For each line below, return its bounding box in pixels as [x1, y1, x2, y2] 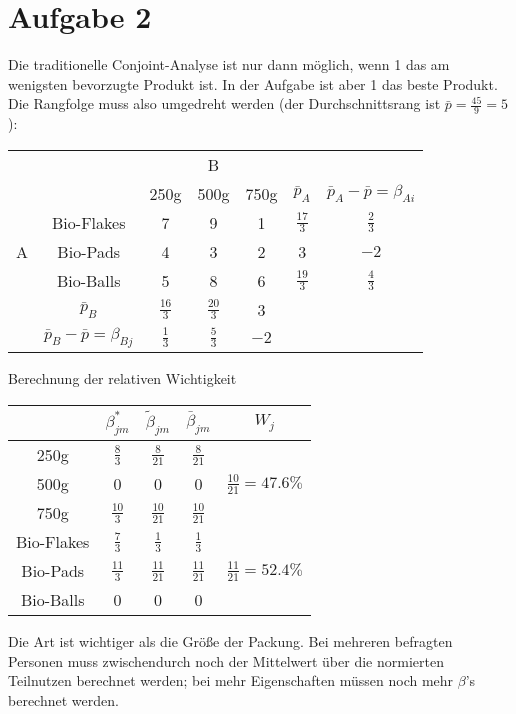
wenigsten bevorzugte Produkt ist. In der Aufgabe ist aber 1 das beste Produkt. [8, 73, 498, 94]
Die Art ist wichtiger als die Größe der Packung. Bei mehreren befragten [8, 631, 453, 652]
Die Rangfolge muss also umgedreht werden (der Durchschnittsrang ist [8, 93, 441, 114]
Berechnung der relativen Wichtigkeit [8, 367, 237, 388]
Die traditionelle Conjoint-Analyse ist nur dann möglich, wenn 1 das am [8, 54, 450, 75]
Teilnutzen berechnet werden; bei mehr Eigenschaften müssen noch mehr [8, 670, 454, 691]
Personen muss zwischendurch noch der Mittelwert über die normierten [8, 650, 444, 671]
